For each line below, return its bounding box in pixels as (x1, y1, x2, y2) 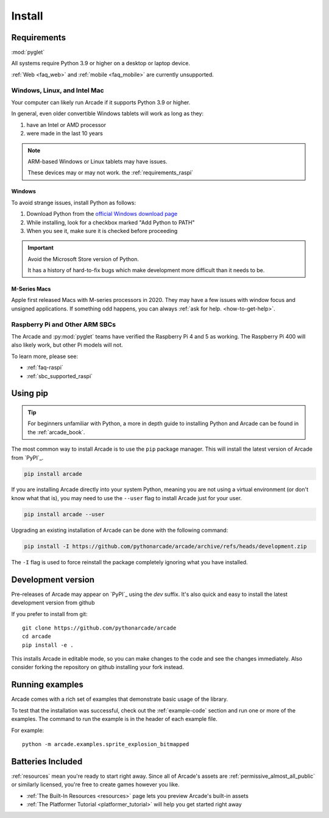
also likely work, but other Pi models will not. (11, 342, 123, 349)
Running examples (11, 680, 83, 690)
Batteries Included (11, 756, 83, 767)
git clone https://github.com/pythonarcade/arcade (22, 624, 177, 631)
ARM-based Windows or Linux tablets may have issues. (27, 157, 168, 165)
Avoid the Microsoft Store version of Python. (27, 255, 140, 262)
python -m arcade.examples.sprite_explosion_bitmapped (22, 741, 189, 747)
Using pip (11, 388, 49, 399)
